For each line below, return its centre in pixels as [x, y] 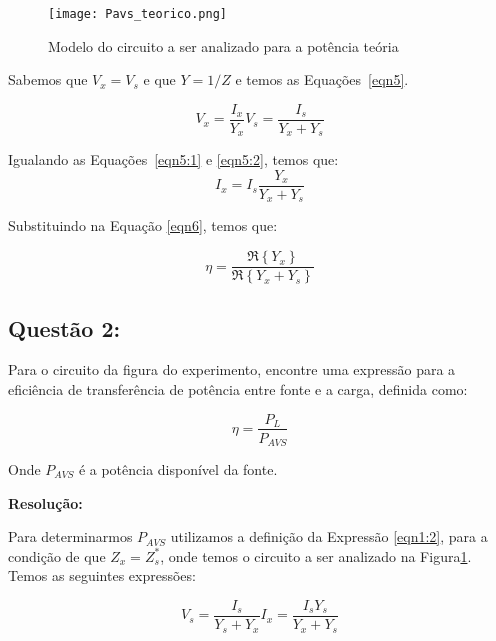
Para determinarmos [70, 536]
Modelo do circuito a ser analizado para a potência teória [223, 45]
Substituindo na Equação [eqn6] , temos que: [143, 225]
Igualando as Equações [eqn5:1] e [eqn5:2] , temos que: [173, 159]
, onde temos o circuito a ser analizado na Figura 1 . [316, 555]
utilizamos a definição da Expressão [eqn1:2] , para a [329, 536]
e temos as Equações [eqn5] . [322, 79]
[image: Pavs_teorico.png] [137, 14]
